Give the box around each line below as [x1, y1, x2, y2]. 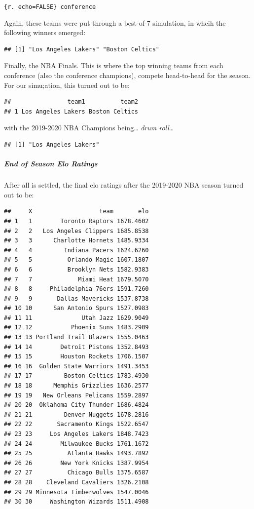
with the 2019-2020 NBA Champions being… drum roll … [4, 122, 174, 133]
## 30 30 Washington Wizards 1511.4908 [4, 498, 149, 506]
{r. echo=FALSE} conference [4, 3, 96, 10]
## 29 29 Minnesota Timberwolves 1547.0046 [4, 488, 149, 496]
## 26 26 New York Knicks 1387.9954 [4, 459, 149, 467]
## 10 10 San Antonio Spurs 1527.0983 [4, 305, 149, 312]
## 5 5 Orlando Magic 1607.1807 [4, 256, 149, 264]
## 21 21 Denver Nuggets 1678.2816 [4, 411, 149, 418]
